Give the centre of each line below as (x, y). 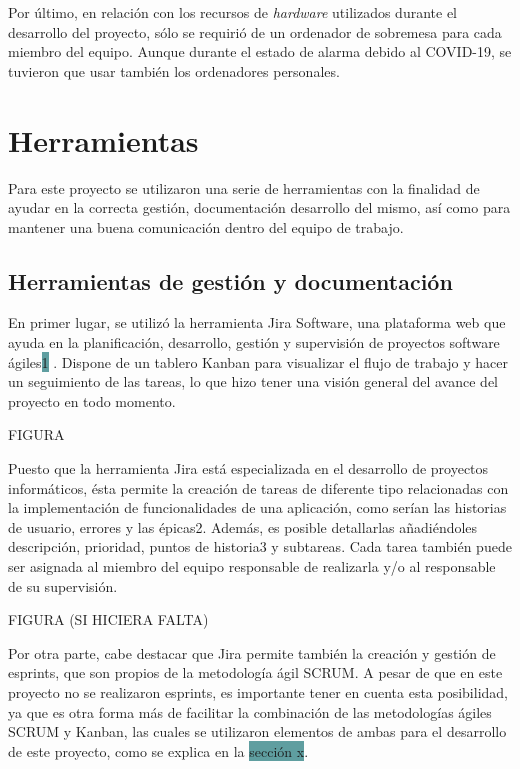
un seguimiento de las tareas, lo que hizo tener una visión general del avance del (253, 381)
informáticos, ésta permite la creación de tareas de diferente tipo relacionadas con (258, 487)
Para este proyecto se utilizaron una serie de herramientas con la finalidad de (244, 187)
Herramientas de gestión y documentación (230, 280)
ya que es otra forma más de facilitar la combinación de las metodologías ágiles (250, 711)
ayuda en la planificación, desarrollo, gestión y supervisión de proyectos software (254, 342)
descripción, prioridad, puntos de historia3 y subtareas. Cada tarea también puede (260, 546)
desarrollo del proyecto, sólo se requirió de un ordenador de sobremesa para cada (255, 31)
